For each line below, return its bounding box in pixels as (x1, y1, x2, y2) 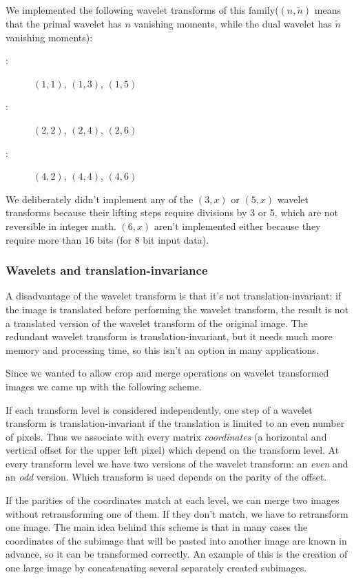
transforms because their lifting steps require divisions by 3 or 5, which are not (6, 205, 339, 220)
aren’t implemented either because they (154, 218, 321, 233)
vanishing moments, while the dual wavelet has (134, 17, 332, 30)
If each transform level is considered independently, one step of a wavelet (6, 402, 313, 417)
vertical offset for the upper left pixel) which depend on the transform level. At (6, 443, 340, 457)
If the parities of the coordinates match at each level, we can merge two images (6, 493, 340, 507)
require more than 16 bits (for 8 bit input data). (6, 232, 209, 246)
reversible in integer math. (6, 218, 116, 233)
